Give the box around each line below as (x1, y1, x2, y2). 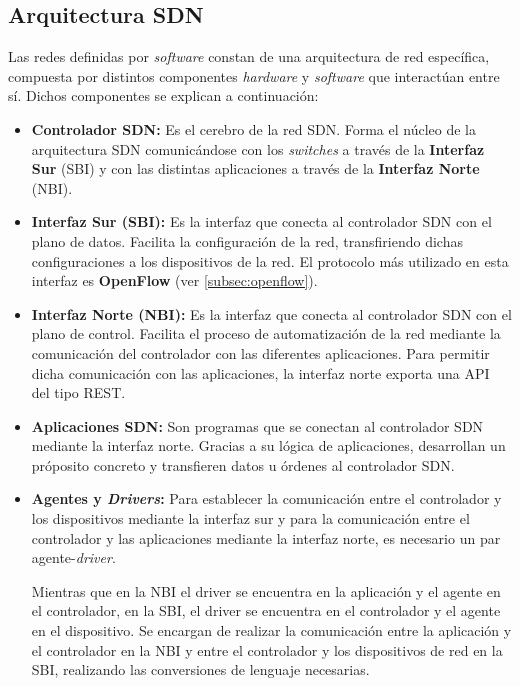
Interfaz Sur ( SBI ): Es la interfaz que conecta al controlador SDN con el (31, 211, 492, 232)
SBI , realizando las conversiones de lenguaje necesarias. (31, 659, 370, 680)
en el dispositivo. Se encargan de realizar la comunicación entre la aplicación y (31, 620, 512, 641)
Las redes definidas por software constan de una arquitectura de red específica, (8, 46, 490, 67)
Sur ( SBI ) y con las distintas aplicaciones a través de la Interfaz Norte (31, 158, 480, 179)
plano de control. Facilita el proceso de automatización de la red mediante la (31, 323, 501, 344)
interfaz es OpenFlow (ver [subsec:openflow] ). (31, 270, 318, 291)
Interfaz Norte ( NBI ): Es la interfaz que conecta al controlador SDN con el (31, 303, 512, 324)
